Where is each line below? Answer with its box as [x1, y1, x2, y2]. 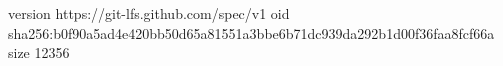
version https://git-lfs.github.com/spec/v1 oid [8, 3, 290, 23]
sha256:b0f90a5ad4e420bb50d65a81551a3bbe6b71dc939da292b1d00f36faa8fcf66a [8, 22, 495, 43]
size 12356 [8, 42, 70, 63]
